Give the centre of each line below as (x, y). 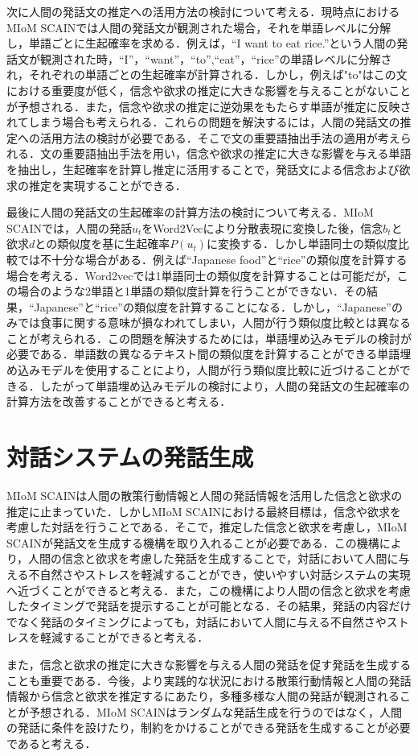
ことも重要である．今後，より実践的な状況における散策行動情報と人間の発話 (209, 680)
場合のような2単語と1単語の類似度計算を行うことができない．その (192, 291)
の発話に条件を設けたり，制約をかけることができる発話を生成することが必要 (209, 727)
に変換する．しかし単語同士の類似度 (302, 244)
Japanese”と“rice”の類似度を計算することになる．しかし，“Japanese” (213, 306)
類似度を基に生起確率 (114, 244)
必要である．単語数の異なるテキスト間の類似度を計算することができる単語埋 (209, 354)
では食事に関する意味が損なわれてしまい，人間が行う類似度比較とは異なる (214, 322)
